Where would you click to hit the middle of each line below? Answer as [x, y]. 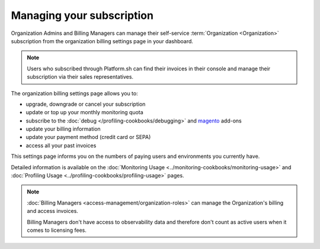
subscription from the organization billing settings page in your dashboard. [102, 41]
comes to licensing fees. [57, 230]
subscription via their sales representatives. [80, 77]
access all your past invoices [61, 145]
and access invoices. [52, 211]
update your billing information [63, 129]
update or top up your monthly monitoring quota [84, 112]
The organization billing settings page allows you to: [75, 93]
